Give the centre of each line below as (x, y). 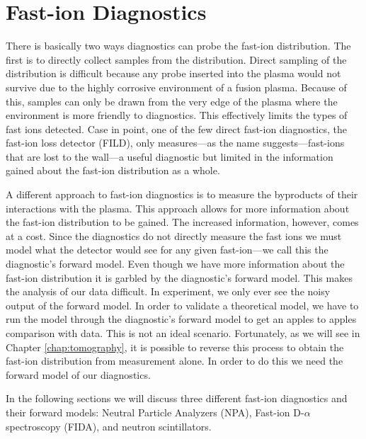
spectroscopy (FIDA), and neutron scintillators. (109, 426)
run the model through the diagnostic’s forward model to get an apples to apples (181, 319)
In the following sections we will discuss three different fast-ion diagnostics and (177, 398)
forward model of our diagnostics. (78, 374)
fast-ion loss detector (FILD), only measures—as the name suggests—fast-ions (175, 143)
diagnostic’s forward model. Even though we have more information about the (175, 264)
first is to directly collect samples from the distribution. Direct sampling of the (176, 59)
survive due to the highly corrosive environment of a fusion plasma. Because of (176, 87)
